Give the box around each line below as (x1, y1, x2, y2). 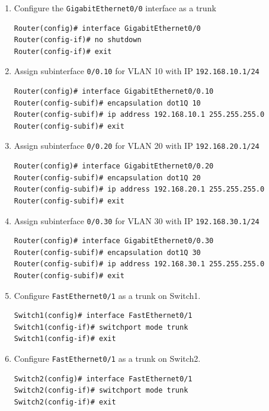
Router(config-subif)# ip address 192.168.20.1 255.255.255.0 (14, 185, 265, 194)
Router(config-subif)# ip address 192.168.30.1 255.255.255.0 (14, 260, 265, 269)
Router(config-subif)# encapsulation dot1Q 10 (14, 98, 201, 107)
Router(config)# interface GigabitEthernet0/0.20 (14, 162, 214, 171)
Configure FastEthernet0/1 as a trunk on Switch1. (14, 289, 201, 301)
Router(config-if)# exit (14, 47, 112, 56)
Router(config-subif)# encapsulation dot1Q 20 (14, 173, 201, 182)
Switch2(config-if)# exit (14, 397, 116, 406)
